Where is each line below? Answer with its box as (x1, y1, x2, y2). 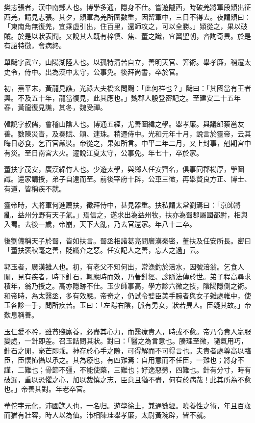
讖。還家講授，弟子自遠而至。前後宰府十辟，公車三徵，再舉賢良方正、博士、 (4, 173, 251, 184)
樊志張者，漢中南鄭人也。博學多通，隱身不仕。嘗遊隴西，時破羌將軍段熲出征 (4, 2, 251, 12)
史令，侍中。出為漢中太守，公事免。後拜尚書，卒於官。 (4, 66, 182, 77)
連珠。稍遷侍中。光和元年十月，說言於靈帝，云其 (93, 128, 251, 138)
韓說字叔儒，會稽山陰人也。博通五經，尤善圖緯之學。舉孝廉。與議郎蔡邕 (4, 118, 237, 129)
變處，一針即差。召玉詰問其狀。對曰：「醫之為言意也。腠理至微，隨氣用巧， (4, 336, 248, 346)
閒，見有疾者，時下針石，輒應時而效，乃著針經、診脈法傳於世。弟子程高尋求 (4, 271, 251, 281)
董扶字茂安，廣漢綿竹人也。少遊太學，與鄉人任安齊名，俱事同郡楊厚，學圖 (4, 164, 244, 174)
